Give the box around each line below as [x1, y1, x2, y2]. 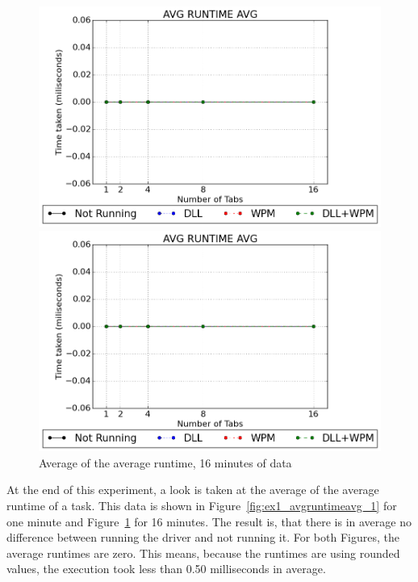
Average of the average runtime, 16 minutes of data [39, 454, 292, 471]
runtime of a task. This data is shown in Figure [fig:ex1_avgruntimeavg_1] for [6, 496, 397, 513]
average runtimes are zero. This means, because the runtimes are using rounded [6, 544, 400, 561]
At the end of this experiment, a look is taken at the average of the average [6, 481, 379, 498]
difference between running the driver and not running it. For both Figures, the [6, 529, 399, 546]
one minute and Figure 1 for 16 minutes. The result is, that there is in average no [6, 513, 412, 530]
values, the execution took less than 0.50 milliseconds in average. [6, 560, 326, 577]
